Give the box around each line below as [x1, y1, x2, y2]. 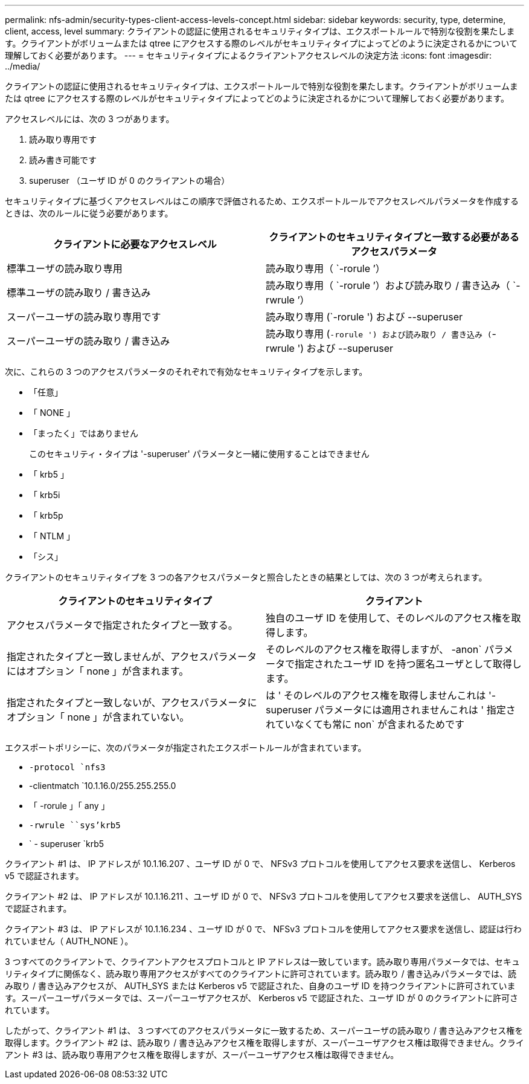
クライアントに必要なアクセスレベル [53, 238, 217, 250]
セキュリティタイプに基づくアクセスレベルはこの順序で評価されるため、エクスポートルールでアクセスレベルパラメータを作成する [5, 196, 519, 206]
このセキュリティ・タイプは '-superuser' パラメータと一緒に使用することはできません [29, 449, 370, 459]
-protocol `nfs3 [29, 762, 106, 772]
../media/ [5, 61, 40, 71]
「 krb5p [29, 510, 63, 521]
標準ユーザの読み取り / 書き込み [7, 287, 151, 299]
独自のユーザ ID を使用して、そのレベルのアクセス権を [266, 612, 511, 624]
